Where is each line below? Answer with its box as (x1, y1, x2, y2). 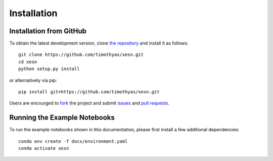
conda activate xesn (18, 145, 69, 151)
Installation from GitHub (9, 27, 87, 35)
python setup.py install (18, 66, 80, 72)
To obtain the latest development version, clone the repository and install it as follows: (9, 40, 189, 46)
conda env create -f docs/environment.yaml (18, 138, 128, 144)
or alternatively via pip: (9, 77, 57, 83)
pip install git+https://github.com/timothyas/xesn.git (18, 89, 160, 95)
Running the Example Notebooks (9, 114, 115, 122)
